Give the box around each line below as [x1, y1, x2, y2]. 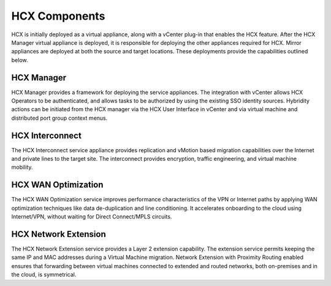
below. [11, 56, 28, 64]
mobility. [11, 163, 33, 171]
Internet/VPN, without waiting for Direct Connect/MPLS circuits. [11, 213, 172, 220]
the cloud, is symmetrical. [11, 271, 77, 279]
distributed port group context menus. [11, 114, 108, 122]
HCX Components [11, 9, 105, 23]
